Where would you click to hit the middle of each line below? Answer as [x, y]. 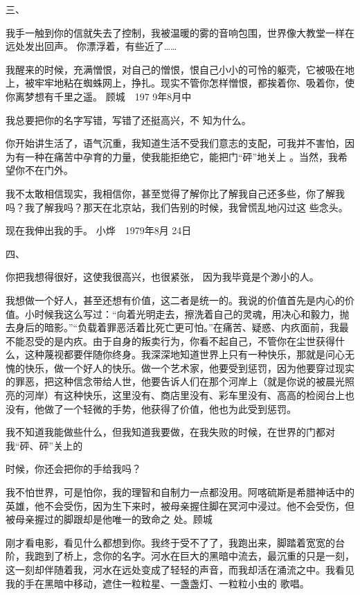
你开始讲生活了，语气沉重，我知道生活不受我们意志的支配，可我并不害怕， [175, 143]
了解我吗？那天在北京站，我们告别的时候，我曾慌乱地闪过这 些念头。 [191, 207]
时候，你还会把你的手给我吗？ [73, 469]
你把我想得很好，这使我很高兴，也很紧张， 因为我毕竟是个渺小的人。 [162, 277]
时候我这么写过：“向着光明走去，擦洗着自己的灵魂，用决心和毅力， [187, 313]
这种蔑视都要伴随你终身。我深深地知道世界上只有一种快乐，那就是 [175, 354]
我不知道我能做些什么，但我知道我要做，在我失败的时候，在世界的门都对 [170, 432]
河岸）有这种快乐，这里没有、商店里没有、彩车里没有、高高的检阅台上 [184, 395]
